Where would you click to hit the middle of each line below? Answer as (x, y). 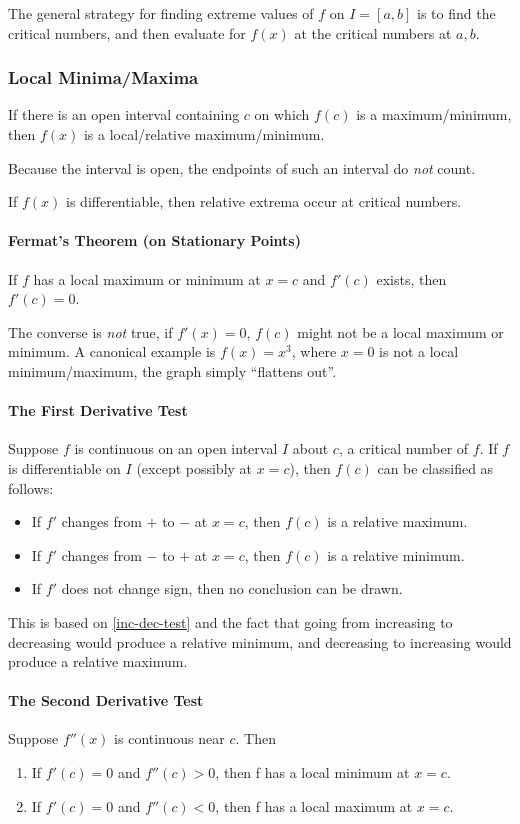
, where (314, 351)
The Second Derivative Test (106, 700)
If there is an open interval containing (124, 114)
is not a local (419, 351)
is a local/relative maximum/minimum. (204, 134)
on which (282, 114)
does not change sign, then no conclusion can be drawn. (232, 588)
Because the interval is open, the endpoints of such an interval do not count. (242, 167)
